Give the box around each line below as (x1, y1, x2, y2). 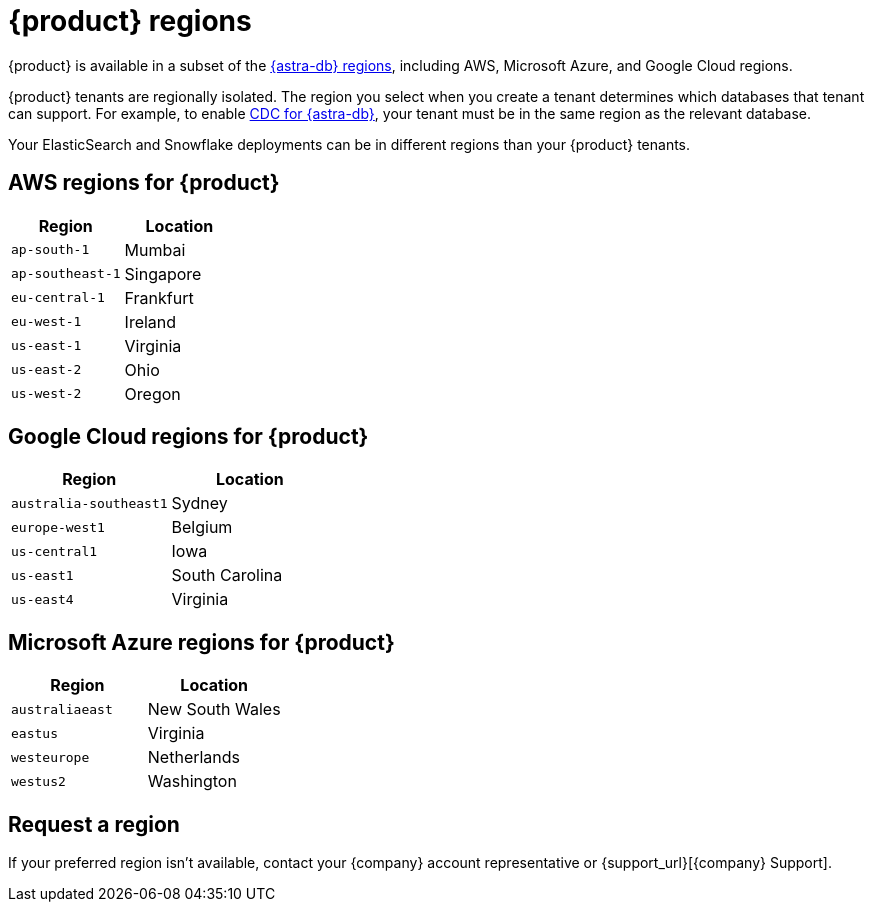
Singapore (124, 263, 202, 284)
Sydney (171, 493, 228, 514)
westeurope (11, 749, 90, 765)
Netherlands (147, 747, 241, 768)
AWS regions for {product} (8, 170, 280, 196)
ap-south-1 (11, 242, 90, 258)
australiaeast (11, 701, 113, 717)
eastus (11, 725, 58, 741)
